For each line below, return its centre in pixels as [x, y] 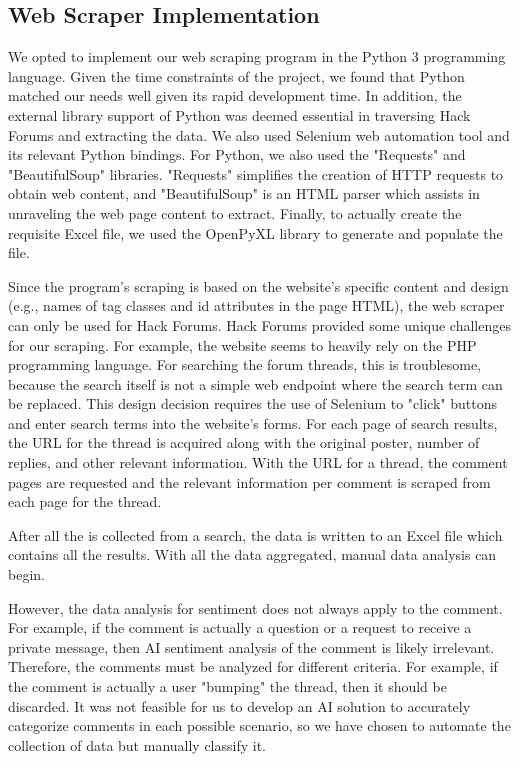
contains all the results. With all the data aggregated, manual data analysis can [252, 554]
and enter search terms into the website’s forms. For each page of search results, [253, 422]
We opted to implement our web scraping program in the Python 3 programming [257, 56]
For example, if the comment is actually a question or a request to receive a [240, 627]
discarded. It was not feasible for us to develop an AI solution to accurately [239, 705]
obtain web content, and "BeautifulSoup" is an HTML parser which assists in [244, 193]
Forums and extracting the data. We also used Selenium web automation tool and [259, 134]
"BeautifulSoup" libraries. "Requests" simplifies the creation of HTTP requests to [256, 173]
